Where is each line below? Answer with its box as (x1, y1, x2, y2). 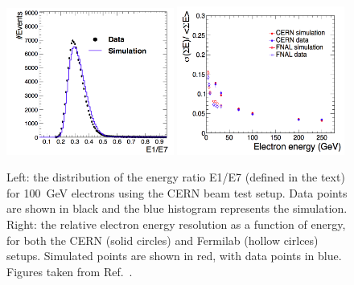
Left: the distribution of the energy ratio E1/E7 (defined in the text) (6, 169, 345, 185)
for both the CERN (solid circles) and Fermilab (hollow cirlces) (6, 231, 319, 248)
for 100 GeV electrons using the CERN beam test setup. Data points (6, 184, 348, 201)
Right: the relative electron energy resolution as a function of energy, (6, 215, 346, 232)
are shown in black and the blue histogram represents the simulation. (6, 200, 348, 217)
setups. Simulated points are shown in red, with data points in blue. (6, 247, 342, 264)
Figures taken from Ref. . (6, 263, 133, 279)
